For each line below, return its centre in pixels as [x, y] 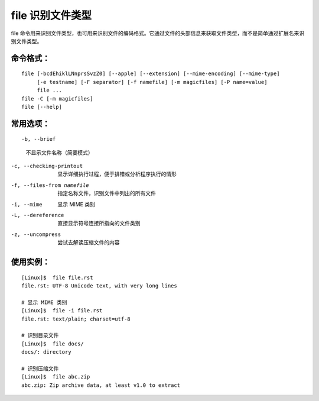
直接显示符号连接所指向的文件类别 [99, 223]
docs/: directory [46, 352]
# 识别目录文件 [40, 335]
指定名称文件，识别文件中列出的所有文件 [107, 193]
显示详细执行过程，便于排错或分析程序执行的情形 [117, 174]
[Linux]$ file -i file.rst [62, 311]
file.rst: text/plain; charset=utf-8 [76, 319]
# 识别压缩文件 [40, 368]
